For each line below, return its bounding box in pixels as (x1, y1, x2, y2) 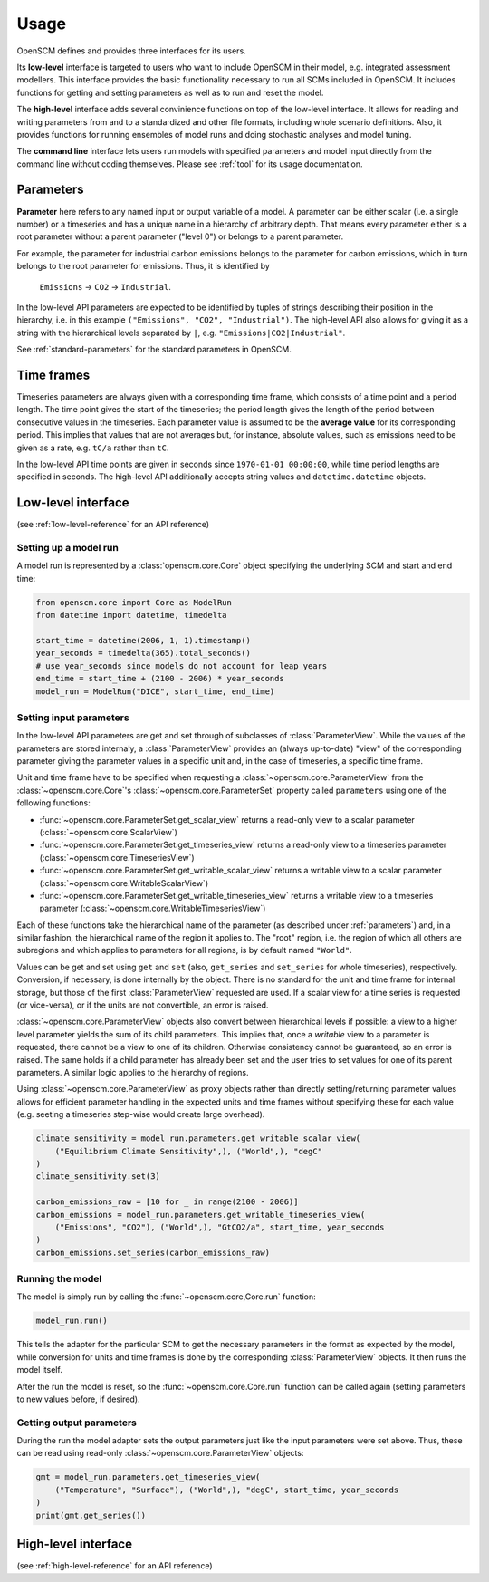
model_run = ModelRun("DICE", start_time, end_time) (35, 686, 275, 697)
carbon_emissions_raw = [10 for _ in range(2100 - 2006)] (35, 1197, 299, 1207)
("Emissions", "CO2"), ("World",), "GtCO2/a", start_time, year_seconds (54, 1221, 385, 1232)
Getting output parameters (16, 1416, 138, 1429)
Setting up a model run (16, 542, 120, 555)
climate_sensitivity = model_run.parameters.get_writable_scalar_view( (35, 1133, 361, 1143)
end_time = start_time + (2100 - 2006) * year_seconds (35, 673, 284, 684)
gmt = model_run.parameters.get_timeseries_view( (35, 1472, 261, 1482)
